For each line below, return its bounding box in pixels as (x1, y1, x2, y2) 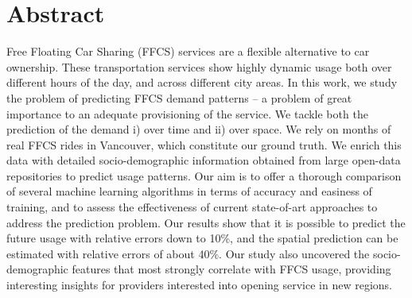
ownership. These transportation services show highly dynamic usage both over (6, 58, 392, 75)
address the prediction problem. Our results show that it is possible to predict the (6, 214, 406, 230)
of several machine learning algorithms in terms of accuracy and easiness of (6, 183, 372, 199)
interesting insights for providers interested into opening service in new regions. (6, 277, 392, 293)
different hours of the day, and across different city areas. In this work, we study (6, 74, 398, 91)
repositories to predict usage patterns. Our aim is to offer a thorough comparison (6, 167, 402, 184)
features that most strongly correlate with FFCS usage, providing (72, 261, 391, 277)
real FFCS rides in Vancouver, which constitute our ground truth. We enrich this (6, 136, 402, 153)
